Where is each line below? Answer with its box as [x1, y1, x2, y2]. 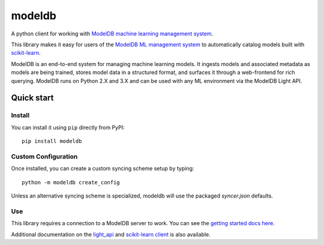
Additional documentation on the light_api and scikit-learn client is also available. [11, 231, 211, 238]
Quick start [11, 93, 54, 103]
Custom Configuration [11, 152, 78, 160]
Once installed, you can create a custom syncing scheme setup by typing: [11, 165, 194, 172]
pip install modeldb [22, 138, 82, 145]
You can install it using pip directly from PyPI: [11, 124, 125, 131]
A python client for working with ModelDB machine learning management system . [11, 30, 213, 37]
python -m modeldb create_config [22, 179, 120, 186]
